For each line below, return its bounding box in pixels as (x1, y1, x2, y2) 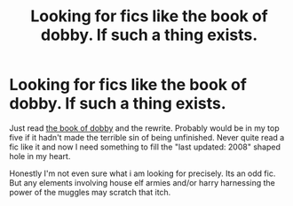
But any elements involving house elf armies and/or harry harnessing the (9, 177, 275, 187)
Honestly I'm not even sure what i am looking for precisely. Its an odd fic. (9, 168, 276, 179)
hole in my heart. (9, 150, 71, 161)
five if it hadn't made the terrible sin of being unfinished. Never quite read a (9, 132, 285, 142)
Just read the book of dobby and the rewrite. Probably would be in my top (9, 122, 280, 134)
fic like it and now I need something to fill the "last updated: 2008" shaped (9, 141, 281, 152)
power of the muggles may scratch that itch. (9, 187, 171, 197)
